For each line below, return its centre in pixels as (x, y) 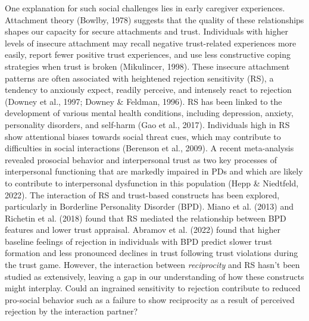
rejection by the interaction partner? (71, 311)
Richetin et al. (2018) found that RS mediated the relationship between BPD (146, 218)
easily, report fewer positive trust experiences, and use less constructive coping (148, 54)
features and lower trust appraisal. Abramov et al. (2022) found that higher (143, 230)
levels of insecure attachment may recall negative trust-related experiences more (151, 43)
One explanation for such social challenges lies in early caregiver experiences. (145, 8)
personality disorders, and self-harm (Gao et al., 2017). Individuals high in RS (147, 124)
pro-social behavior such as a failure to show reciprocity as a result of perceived (150, 299)
